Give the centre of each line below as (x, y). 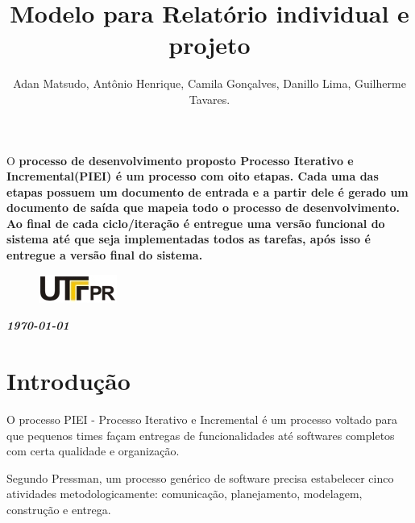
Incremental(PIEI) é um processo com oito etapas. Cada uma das (193, 176)
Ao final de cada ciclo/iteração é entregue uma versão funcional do (196, 223)
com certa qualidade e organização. (93, 451)
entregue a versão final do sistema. (105, 255)
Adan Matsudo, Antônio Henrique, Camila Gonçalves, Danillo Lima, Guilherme (210, 83)
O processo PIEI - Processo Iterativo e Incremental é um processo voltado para (202, 419)
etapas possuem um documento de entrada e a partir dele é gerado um (207, 191)
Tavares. (210, 99)
